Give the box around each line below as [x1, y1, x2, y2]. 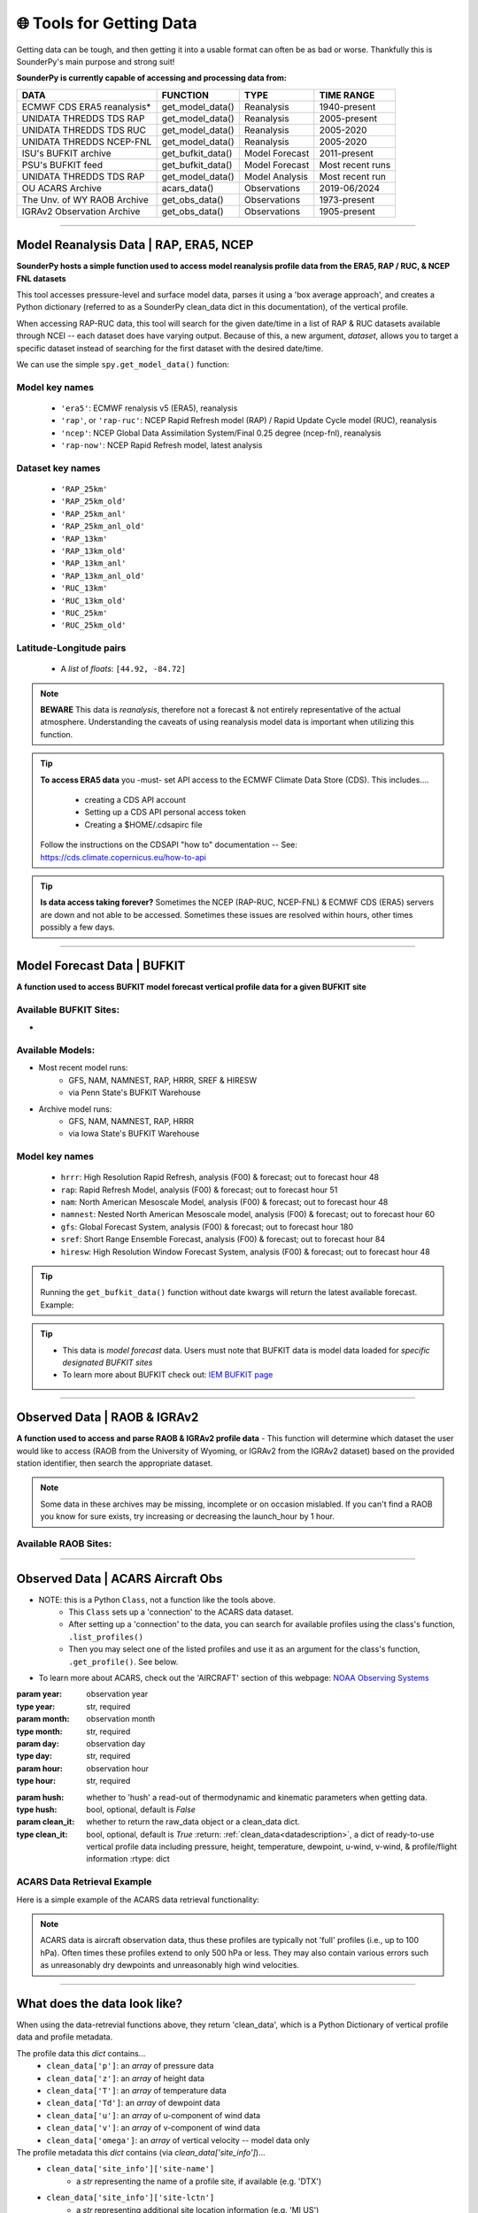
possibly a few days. [40, 921, 115, 933]
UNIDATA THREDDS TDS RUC [21, 124, 146, 136]
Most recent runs [319, 158, 391, 171]
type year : [16, 1700, 56, 1712]
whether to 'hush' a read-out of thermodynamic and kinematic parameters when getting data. [86, 1792, 428, 1802]
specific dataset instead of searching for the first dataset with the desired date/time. [16, 343, 324, 353]
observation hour [86, 1762, 150, 1774]
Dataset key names [16, 461, 101, 474]
